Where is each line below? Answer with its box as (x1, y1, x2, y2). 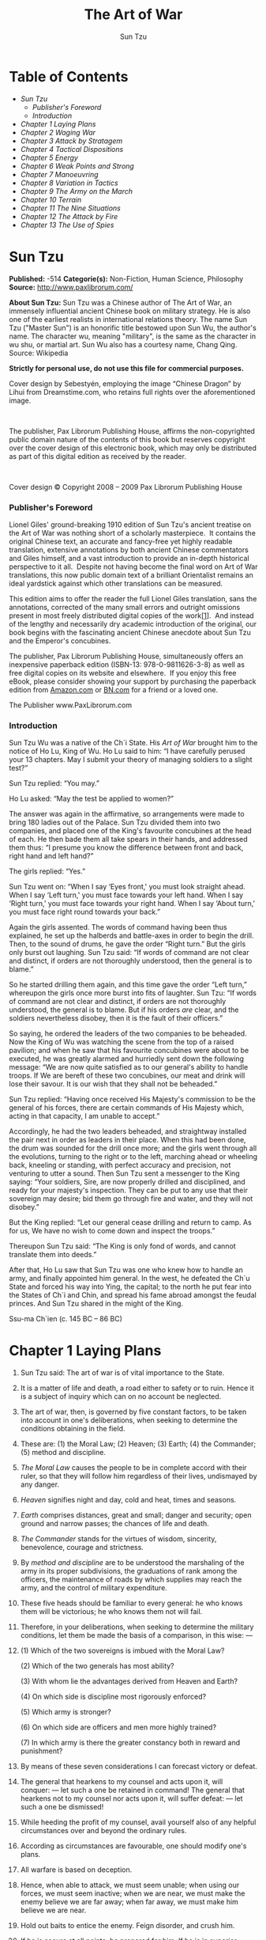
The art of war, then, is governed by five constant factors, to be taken (20, 1407, 247, 1417)
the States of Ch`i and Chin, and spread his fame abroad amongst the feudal (9, 1290, 257, 1300)
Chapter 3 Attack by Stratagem (20, 136, 123, 146)
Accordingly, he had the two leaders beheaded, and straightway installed (9, 1127, 247, 1136)
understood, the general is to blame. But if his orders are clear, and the (9, 1005, 239, 1014)
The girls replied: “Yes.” (9, 866, 86, 876)
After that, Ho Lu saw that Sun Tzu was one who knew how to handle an (9, 1265, 243, 1275)
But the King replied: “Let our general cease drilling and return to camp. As (9, 1218, 252, 1227)
